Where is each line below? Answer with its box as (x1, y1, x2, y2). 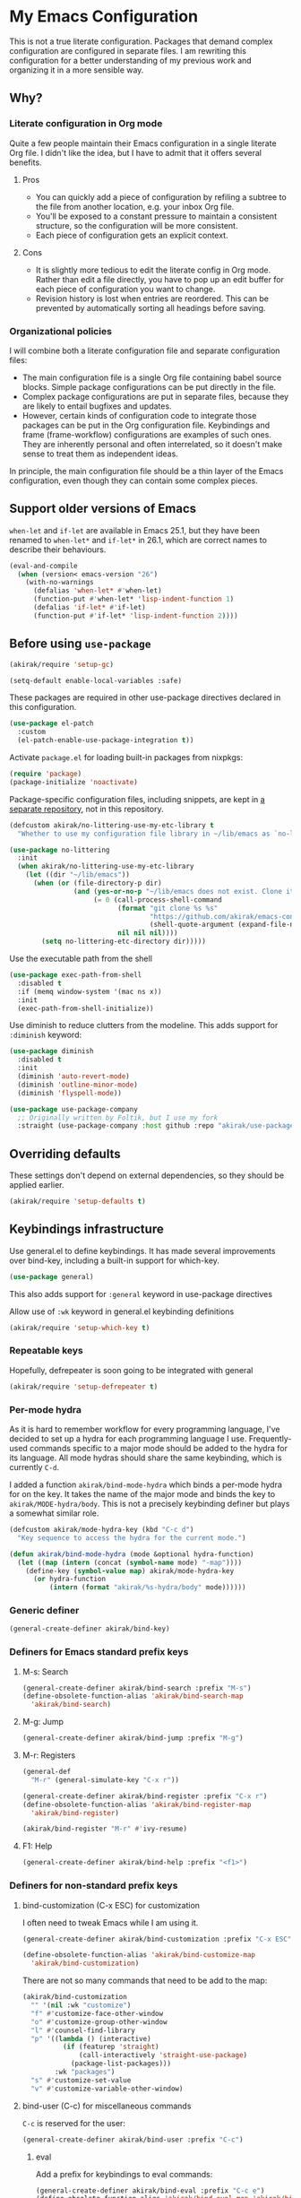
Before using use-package (9, 636, 151, 652)
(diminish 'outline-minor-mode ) (17, 1080, 139, 1089)
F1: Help (21, 1840, 53, 1852)
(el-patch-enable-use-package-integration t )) (17, 736, 194, 745)
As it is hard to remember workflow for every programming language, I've (9, 1424, 280, 1435)
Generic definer (9, 1605, 80, 1617)
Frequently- (248, 1433, 292, 1444)
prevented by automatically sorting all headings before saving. (35, 302, 266, 313)
